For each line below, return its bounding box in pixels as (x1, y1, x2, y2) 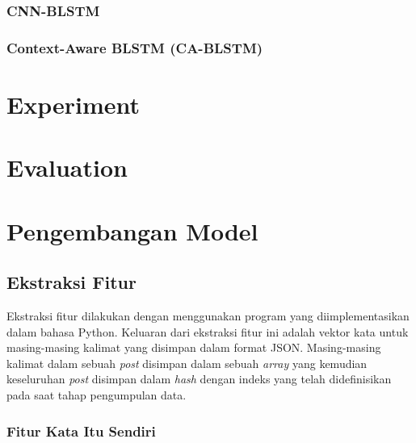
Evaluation (6, 151, 128, 184)
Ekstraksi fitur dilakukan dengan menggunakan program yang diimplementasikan (6, 307, 410, 324)
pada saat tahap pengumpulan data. (6, 386, 187, 403)
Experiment (6, 87, 141, 120)
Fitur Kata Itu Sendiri (6, 420, 156, 441)
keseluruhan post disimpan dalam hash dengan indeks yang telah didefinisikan (6, 370, 392, 387)
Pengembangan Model (6, 214, 258, 247)
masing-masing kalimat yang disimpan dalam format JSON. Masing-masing (6, 339, 381, 356)
